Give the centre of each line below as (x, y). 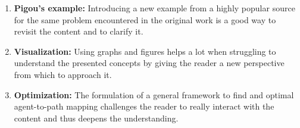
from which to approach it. (63, 74)
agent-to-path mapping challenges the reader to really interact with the (144, 106)
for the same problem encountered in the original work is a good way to (145, 19)
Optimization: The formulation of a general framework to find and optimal (154, 94)
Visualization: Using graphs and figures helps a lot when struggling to (145, 51)
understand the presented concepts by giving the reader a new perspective (149, 63)
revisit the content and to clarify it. (79, 31)
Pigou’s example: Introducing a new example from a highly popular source (154, 8)
